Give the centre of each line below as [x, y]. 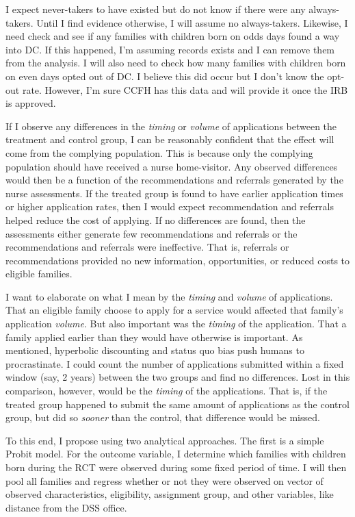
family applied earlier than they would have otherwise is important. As [154, 337]
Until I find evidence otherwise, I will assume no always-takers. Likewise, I [192, 22]
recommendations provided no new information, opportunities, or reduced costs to [178, 260]
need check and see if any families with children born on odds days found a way [173, 36]
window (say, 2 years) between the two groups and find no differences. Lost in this [178, 377]
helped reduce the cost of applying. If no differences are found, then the [156, 219]
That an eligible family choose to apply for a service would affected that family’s [174, 310]
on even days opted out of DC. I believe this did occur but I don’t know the [165, 76]
